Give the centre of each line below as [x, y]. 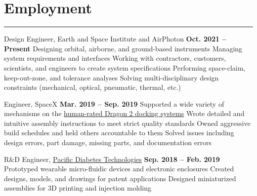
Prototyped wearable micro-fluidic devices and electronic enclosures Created [119, 169]
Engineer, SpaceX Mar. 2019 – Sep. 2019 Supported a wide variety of [114, 103]
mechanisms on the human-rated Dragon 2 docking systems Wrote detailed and [124, 113]
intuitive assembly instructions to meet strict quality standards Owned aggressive [127, 123]
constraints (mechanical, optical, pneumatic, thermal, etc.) [93, 87]
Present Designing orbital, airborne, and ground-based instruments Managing [123, 48]
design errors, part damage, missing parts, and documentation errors [108, 142]
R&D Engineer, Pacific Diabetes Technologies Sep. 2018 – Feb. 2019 [112, 159]
